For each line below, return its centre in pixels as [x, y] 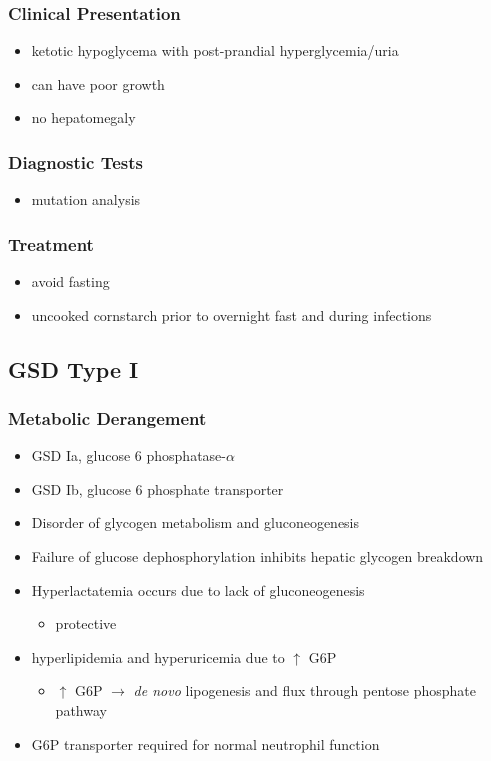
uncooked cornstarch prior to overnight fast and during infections [231, 314]
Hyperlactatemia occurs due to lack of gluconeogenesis [198, 589]
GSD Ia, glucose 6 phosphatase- [128, 455]
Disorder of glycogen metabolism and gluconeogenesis [195, 522]
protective [86, 623]
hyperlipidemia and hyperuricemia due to [158, 656]
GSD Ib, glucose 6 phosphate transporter [157, 488]
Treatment [51, 243]
